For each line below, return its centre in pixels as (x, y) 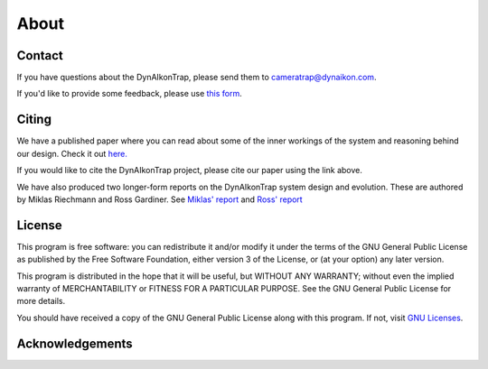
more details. (41, 301)
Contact (40, 55)
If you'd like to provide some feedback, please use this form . (130, 94)
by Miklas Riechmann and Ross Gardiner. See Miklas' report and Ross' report (160, 199)
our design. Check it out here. (72, 153)
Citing (34, 120)
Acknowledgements (75, 343)
